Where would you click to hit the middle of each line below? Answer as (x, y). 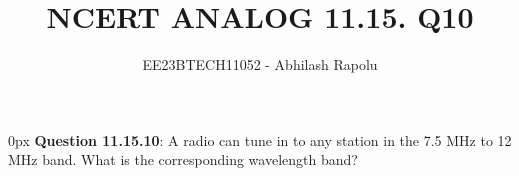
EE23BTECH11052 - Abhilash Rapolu (260, 64)
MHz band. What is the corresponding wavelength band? (183, 159)
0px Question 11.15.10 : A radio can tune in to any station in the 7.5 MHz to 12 (260, 139)
